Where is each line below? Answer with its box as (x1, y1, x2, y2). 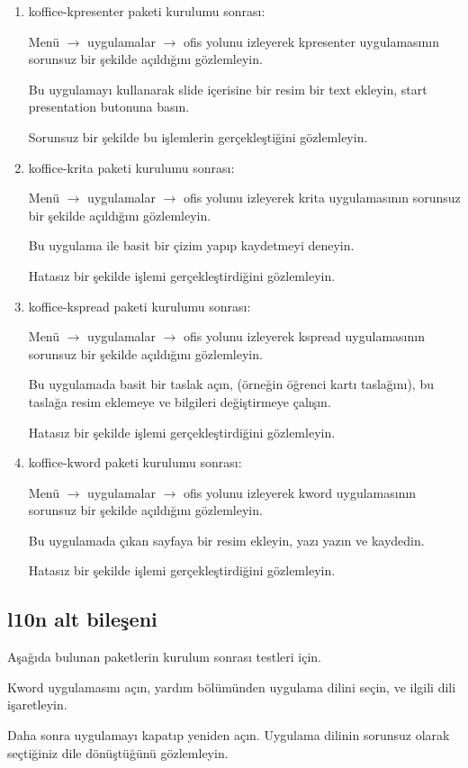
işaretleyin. (7, 695, 67, 714)
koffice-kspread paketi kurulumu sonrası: (28, 296, 251, 315)
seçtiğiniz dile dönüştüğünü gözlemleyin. (7, 743, 229, 762)
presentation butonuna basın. (28, 97, 190, 116)
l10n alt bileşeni (7, 605, 157, 633)
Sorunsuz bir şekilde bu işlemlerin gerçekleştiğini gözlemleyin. (28, 127, 368, 146)
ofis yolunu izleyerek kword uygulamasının (184, 483, 417, 501)
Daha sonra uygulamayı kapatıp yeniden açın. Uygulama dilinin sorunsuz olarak (7, 726, 450, 745)
